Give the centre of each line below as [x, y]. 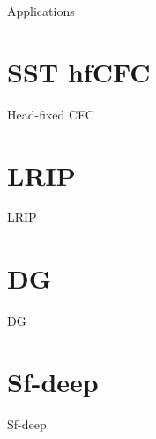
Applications [41, 11]
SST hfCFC [79, 71]
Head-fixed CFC [51, 114]
